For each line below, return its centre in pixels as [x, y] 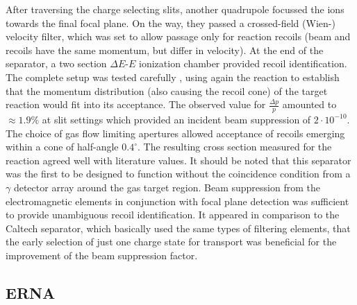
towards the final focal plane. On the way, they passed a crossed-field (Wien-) [171, 23]
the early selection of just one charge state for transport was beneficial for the [171, 242]
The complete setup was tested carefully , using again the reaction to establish [173, 77]
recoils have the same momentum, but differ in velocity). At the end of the [165, 50]
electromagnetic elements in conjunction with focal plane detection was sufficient [177, 201]
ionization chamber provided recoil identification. [243, 63]
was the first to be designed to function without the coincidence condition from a [178, 174]
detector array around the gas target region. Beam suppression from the [167, 187]
